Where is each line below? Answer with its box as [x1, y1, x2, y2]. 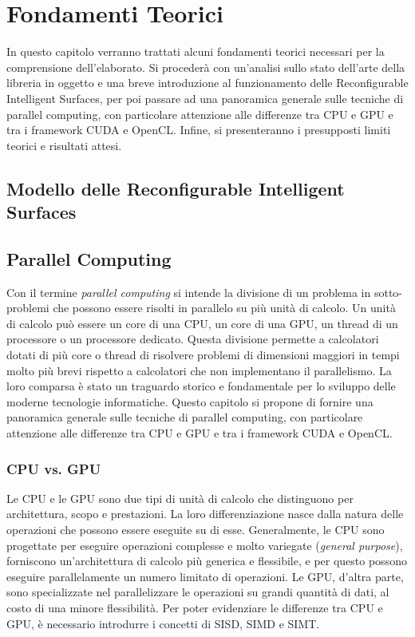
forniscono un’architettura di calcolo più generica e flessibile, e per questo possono [6, 552, 407, 569]
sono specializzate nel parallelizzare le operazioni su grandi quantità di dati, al [6, 584, 389, 600]
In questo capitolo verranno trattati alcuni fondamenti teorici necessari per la [6, 43, 385, 60]
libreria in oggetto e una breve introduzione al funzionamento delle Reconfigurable [6, 74, 409, 91]
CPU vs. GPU [6, 458, 101, 478]
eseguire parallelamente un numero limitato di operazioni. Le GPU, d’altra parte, [6, 568, 404, 584]
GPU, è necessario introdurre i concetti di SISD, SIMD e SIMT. [6, 615, 320, 631]
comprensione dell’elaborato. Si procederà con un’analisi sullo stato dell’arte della [6, 58, 405, 75]
